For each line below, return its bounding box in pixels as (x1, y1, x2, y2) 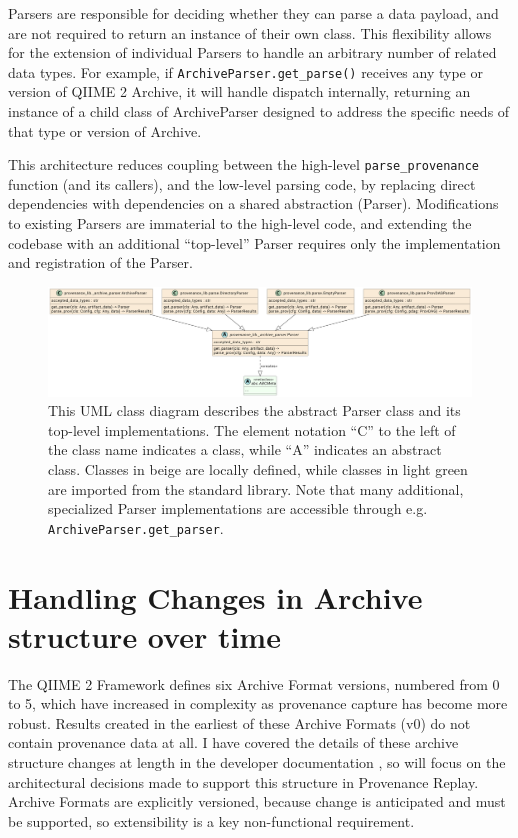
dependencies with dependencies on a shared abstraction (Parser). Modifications (8, 193, 499, 214)
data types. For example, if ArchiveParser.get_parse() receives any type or (8, 61, 483, 82)
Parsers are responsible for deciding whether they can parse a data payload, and (8, 3, 499, 23)
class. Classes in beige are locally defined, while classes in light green (48, 458, 468, 479)
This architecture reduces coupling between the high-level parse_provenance (8, 154, 480, 175)
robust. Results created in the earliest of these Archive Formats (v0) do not (8, 712, 471, 733)
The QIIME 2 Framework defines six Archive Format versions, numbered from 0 (8, 673, 500, 694)
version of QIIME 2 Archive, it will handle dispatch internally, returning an (8, 81, 471, 102)
